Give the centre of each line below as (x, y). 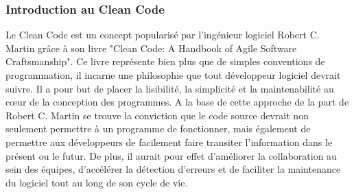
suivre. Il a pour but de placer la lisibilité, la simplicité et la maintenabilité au (170, 88)
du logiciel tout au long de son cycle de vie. (97, 182)
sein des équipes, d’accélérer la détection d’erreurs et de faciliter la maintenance (173, 169)
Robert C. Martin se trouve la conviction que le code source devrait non (157, 115)
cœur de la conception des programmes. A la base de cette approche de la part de (177, 102)
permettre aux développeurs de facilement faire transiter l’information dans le (169, 142)
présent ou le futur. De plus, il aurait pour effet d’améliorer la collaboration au (171, 155)
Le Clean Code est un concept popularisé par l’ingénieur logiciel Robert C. (163, 35)
